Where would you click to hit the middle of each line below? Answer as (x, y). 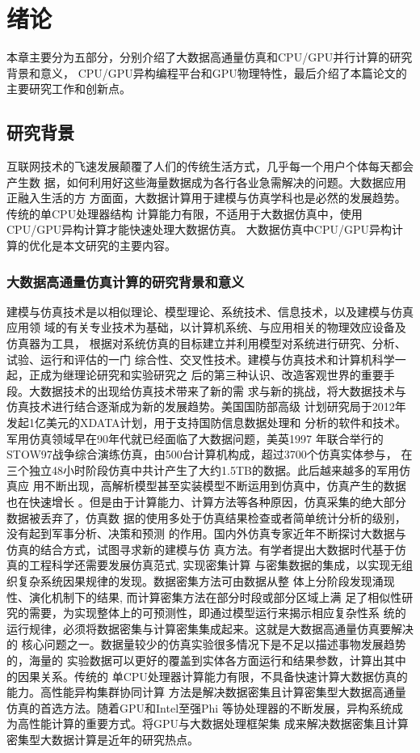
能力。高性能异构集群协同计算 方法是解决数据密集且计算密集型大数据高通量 (206, 692)
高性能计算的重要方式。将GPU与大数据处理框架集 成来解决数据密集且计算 (213, 723)
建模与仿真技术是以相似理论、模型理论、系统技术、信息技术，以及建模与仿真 (210, 311)
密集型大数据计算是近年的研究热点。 (103, 739)
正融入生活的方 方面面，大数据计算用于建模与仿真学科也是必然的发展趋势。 (206, 198)
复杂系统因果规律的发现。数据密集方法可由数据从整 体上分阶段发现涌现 (206, 580)
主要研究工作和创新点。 (69, 89)
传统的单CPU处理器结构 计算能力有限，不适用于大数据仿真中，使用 (185, 213)
